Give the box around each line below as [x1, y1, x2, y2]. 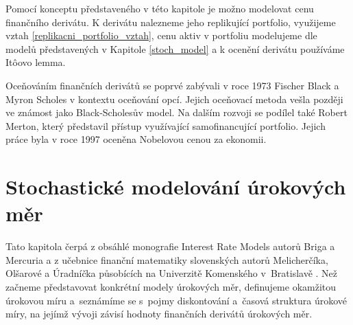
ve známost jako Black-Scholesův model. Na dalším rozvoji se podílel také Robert [5, 105, 348, 120]
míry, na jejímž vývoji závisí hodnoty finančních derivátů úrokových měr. [5, 306, 313, 321]
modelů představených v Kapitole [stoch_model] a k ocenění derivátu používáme [5, 41, 345, 56]
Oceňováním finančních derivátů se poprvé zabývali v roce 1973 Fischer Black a [5, 78, 339, 92]
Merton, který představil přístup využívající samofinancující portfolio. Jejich [5, 118, 326, 133]
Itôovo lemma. [5, 55, 66, 69]
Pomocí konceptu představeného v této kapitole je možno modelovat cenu [5, 1, 314, 15]
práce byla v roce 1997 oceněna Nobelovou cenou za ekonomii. [5, 132, 267, 146]
